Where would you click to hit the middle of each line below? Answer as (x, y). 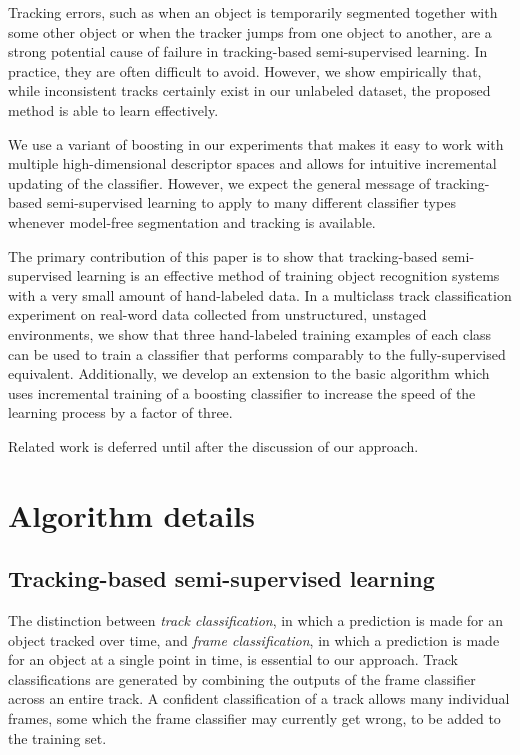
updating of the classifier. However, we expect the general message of (219, 182)
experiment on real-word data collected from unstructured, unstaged (217, 314)
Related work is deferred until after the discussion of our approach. (213, 445)
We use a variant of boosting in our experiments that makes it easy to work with (256, 143)
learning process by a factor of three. (120, 412)
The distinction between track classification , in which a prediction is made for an (256, 620)
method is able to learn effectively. (113, 109)
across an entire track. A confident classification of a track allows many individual (259, 698)
